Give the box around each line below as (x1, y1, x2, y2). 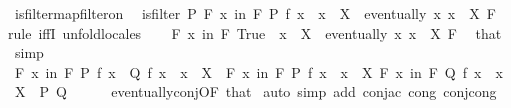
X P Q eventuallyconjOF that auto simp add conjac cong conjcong (14, 81, 497, 102)
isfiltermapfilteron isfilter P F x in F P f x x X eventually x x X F (14, 3, 496, 23)
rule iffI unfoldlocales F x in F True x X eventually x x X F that (8, 22, 502, 43)
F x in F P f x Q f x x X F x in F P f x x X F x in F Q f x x (14, 61, 503, 82)
